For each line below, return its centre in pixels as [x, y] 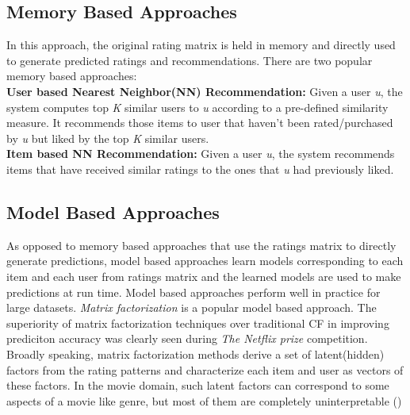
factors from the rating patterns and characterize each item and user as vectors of [205, 369]
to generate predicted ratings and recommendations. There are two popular [190, 60]
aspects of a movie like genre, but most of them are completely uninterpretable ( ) [204, 400]
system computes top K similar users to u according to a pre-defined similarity [197, 107]
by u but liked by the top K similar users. [108, 138]
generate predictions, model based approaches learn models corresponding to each [205, 261]
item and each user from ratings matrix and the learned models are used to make [204, 276]
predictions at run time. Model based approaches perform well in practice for [194, 292]
